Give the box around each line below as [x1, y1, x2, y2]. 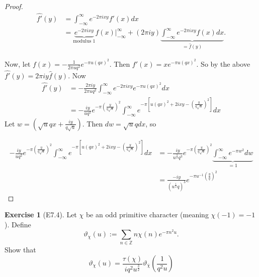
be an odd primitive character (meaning [85, 209, 209, 220]
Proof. [5, 1, 23, 11]
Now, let [5, 58, 31, 69]
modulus [73, 39, 92, 44]
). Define [5, 219, 31, 229]
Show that [5, 244, 36, 255]
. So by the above [196, 58, 250, 69]
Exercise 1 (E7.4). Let [5, 209, 77, 220]
